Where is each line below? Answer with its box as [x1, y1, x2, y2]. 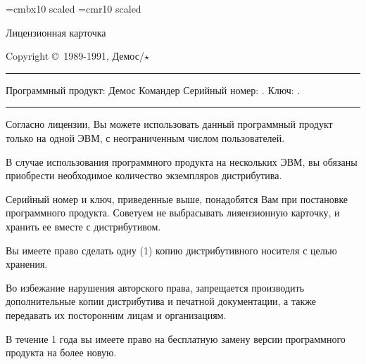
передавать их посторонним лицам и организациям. [6, 307, 227, 322]
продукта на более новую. [6, 345, 117, 360]
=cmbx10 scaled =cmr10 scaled [6, 1, 141, 15]
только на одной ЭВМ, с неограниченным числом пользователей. [6, 130, 285, 145]
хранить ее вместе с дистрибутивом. [6, 219, 161, 233]
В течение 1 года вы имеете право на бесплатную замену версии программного [6, 331, 346, 346]
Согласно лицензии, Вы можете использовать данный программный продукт [6, 117, 333, 131]
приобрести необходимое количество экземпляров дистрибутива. [6, 168, 282, 183]
